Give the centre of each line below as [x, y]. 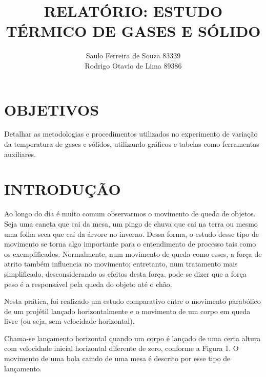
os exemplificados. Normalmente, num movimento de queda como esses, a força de [133, 253]
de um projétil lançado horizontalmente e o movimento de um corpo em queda [127, 311]
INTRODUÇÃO [63, 189]
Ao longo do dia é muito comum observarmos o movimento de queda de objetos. [130, 214]
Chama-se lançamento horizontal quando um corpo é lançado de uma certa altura [132, 338]
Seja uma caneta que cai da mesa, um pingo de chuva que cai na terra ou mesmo [131, 223]
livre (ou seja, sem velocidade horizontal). [69, 321]
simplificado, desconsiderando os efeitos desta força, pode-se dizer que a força [125, 273]
